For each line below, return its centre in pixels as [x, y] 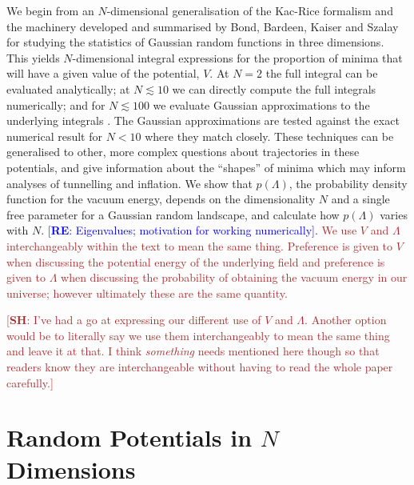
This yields [33, 57]
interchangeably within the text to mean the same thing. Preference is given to [200, 245]
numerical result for [54, 136]
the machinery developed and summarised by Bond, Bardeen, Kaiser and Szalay [203, 26]
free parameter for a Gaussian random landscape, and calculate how [173, 214]
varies [394, 214]
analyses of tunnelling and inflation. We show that [129, 183]
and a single [360, 199]
